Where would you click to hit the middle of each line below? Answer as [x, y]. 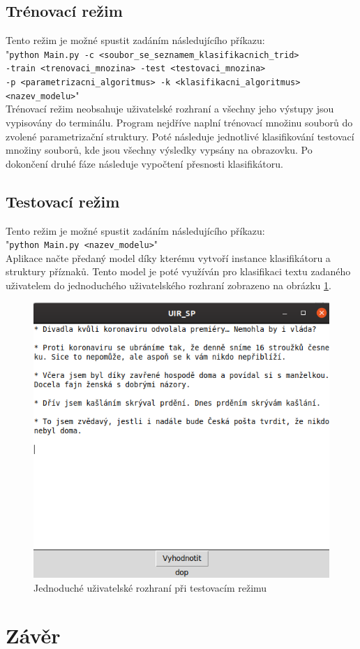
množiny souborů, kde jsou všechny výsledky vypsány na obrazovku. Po [159, 150]
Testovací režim [63, 201]
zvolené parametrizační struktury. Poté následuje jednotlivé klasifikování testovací [180, 136]
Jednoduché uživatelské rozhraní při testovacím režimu [150, 587]
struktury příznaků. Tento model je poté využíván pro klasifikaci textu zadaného [178, 271]
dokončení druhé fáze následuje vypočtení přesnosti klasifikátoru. [144, 163]
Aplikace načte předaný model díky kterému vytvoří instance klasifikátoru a [168, 257]
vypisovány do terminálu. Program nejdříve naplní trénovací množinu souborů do [179, 123]
